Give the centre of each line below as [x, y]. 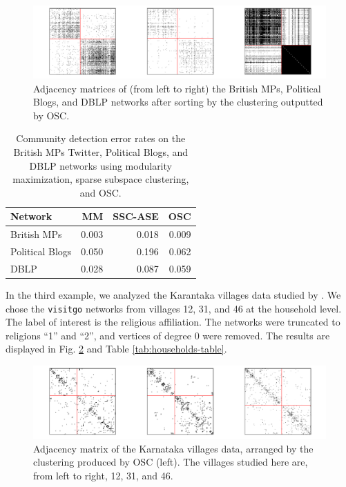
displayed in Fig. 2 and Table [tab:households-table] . [116, 349]
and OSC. [100, 192]
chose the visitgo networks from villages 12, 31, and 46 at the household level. [174, 308]
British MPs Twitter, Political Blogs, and [101, 151]
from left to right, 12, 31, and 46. [103, 475]
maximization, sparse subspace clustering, [101, 179]
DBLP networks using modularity [100, 165]
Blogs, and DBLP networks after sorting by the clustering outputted [178, 102]
